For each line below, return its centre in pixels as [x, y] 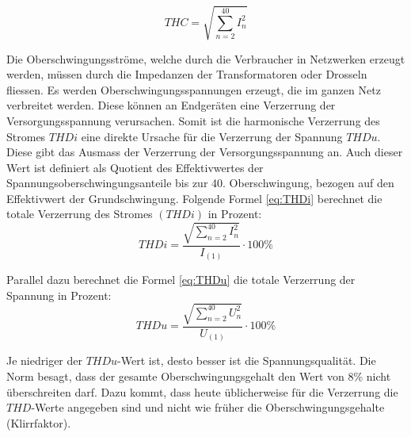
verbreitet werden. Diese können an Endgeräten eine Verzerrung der [171, 105]
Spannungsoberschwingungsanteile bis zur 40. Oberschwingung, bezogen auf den [200, 183]
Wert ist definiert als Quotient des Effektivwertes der [135, 167]
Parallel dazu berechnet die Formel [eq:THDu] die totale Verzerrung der [181, 280]
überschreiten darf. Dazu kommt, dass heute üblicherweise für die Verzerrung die [202, 391]
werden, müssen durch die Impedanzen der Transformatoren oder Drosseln [187, 74]
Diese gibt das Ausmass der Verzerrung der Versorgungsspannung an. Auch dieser [205, 152]
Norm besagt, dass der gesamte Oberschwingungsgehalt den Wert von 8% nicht [199, 376]
